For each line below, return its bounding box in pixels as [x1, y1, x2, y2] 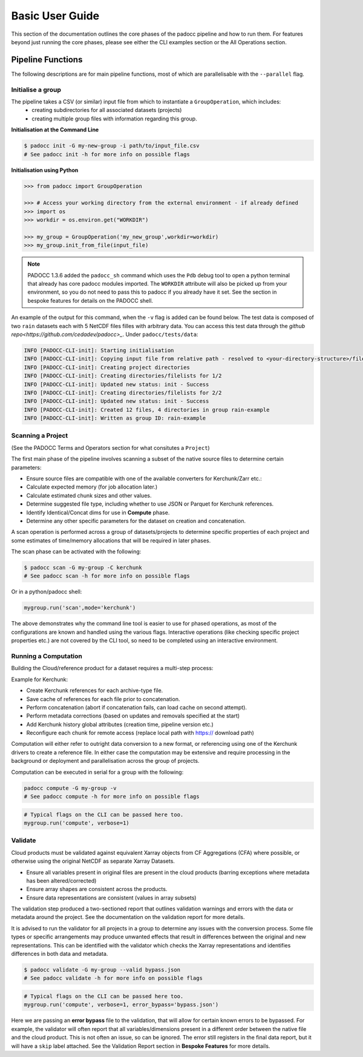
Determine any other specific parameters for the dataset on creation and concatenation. [26, 517, 246, 524]
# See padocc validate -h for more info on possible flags [24, 975, 203, 982]
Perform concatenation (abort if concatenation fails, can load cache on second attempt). [26, 703, 247, 711]
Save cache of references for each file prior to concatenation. [26, 695, 180, 702]
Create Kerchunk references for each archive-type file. [26, 687, 163, 694]
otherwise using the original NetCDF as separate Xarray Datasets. [11, 857, 175, 865]
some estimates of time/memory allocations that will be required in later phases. [11, 536, 211, 544]
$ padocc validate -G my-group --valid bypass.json [24, 966, 181, 973]
